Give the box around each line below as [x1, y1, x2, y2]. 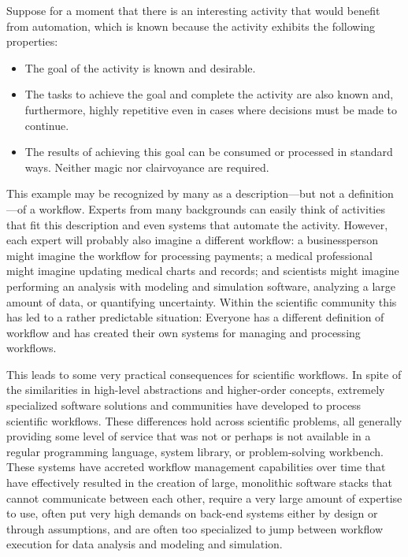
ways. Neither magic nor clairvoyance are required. [24, 158, 269, 175]
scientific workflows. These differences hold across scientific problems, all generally [6, 412, 402, 429]
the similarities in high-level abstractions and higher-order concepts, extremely [6, 381, 385, 398]
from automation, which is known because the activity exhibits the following [6, 17, 376, 34]
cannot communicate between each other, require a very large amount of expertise [6, 489, 402, 506]
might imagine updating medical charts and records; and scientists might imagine [6, 262, 399, 279]
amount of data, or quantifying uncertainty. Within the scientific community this [6, 293, 397, 310]
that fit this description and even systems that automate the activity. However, [6, 216, 388, 232]
